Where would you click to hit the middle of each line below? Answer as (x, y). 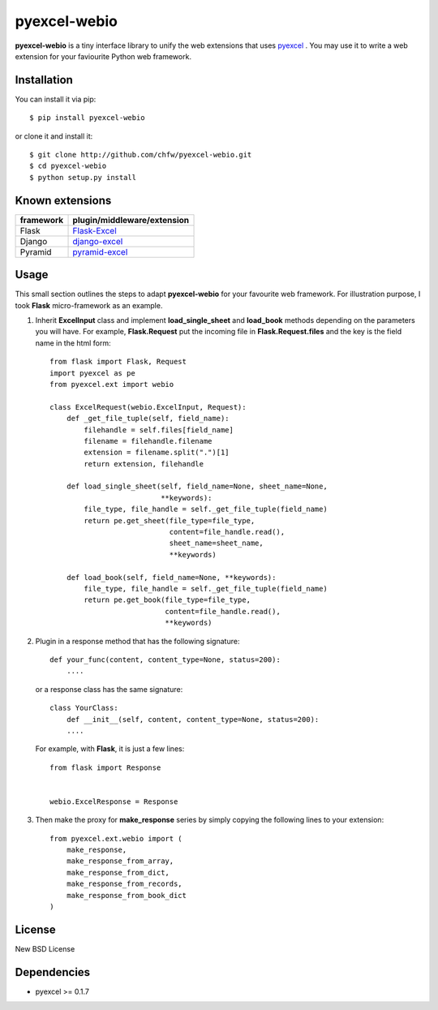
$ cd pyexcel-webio (68, 166)
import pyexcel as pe (92, 373)
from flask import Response (105, 767)
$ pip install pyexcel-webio (87, 118)
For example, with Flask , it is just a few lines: (110, 749)
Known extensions (63, 200)
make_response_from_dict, (118, 872)
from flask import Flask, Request (118, 362)
